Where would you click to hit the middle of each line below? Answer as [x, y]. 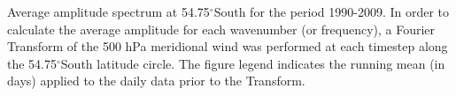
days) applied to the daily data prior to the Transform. [156, 81]
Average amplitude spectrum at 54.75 [108, 11]
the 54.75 [32, 63]
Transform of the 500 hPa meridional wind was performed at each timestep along [228, 46]
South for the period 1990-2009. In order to [332, 11]
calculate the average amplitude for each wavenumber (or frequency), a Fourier [221, 29]
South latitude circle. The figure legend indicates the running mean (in [253, 63]
